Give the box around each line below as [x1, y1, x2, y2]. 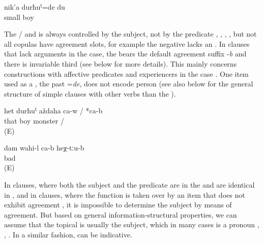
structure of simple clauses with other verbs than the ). [4, 88, 176, 99]
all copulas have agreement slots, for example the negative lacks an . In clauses [4, 38, 250, 49]
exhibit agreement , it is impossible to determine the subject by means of [4, 199, 232, 210]
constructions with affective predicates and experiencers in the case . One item [4, 68, 249, 79]
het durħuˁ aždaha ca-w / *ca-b [4, 105, 103, 116]
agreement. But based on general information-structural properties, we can [4, 209, 237, 220]
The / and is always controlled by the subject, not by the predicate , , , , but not [4, 28, 257, 39]
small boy [4, 11, 34, 22]
